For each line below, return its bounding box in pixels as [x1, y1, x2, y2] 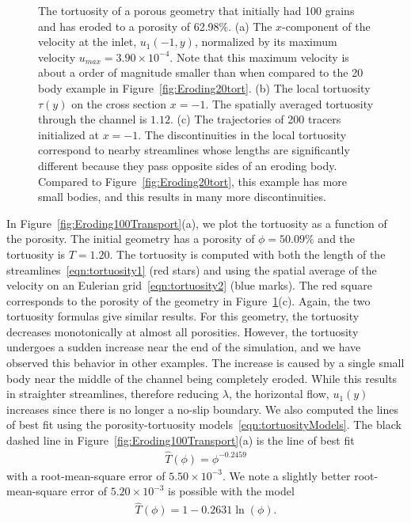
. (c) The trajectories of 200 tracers [169, 111, 341, 127]
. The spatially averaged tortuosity [205, 95, 374, 112]
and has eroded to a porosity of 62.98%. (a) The [38, 17, 272, 34]
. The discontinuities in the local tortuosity [138, 126, 347, 142]
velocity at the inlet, [38, 33, 137, 50]
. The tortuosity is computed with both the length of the [109, 245, 386, 262]
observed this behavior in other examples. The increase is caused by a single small [6, 354, 405, 371]
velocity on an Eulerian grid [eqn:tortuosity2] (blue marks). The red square [6, 277, 372, 294]
